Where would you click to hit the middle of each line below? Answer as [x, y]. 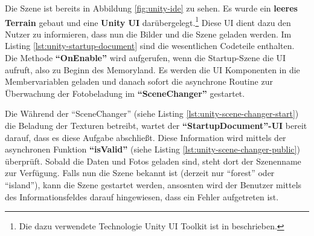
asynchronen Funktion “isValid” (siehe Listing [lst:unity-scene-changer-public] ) [152, 149]
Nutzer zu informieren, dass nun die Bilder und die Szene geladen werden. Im [148, 34]
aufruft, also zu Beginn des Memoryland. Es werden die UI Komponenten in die [152, 69]
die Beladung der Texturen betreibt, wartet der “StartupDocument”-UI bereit [156, 125]
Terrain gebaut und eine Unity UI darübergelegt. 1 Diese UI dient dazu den [148, 21]
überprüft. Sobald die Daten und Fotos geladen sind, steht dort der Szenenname [153, 161]
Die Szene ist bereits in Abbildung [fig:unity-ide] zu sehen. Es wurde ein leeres [151, 8]
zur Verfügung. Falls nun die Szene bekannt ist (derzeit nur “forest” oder [140, 173]
